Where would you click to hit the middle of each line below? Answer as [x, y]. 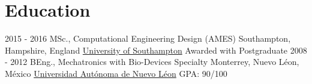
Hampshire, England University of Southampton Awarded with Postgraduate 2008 [156, 50]
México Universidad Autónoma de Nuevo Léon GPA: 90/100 [116, 73]
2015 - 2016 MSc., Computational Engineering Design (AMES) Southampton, [148, 38]
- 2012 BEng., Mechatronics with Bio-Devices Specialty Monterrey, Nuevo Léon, [152, 62]
